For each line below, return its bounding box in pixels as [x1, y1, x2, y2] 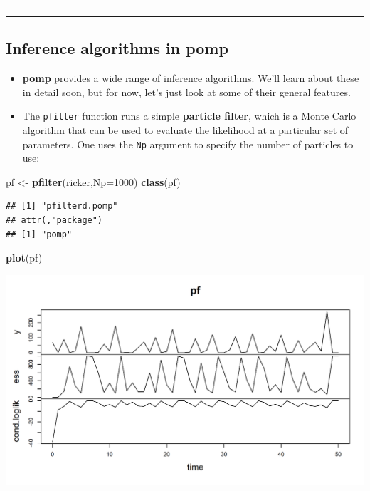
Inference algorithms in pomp [6, 37, 228, 59]
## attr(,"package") [6, 215, 103, 226]
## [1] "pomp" [6, 229, 73, 239]
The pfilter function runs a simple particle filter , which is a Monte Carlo [22, 108, 356, 123]
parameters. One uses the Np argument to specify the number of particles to [22, 136, 354, 151]
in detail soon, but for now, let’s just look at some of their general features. [22, 84, 351, 99]
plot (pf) [6, 250, 43, 265]
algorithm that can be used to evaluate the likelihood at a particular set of [22, 123, 349, 138]
